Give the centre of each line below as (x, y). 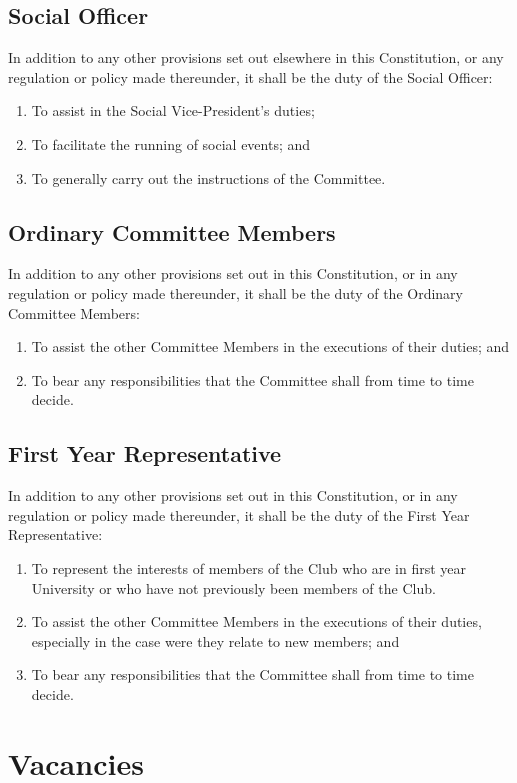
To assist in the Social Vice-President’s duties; (173, 110)
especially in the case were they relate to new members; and (215, 640)
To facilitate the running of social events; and (171, 143)
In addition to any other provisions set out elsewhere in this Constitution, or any (256, 57)
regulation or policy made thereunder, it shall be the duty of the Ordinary (235, 292)
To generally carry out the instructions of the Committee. (208, 177)
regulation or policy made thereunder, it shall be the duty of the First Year (239, 514)
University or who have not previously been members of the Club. (233, 587)
